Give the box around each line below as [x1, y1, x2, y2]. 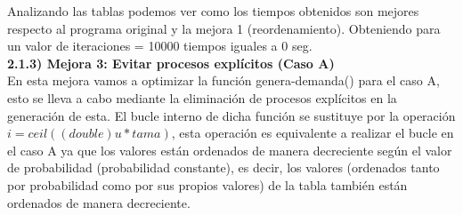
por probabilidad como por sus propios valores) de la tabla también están [7, 175, 408, 194]
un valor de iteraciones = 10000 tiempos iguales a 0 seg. [7, 36, 313, 55]
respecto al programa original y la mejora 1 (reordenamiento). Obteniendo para [7, 19, 441, 37]
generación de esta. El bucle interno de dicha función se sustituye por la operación [7, 106, 456, 124]
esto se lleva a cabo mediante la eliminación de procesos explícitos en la [7, 88, 397, 107]
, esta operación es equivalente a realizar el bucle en [171, 123, 454, 142]
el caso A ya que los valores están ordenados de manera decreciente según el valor [7, 140, 452, 159]
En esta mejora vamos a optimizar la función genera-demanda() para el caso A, [7, 71, 440, 90]
